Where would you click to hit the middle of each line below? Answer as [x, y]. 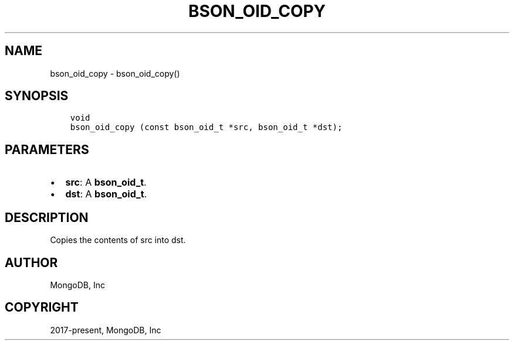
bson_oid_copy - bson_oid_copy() [115, 73]
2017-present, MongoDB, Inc [106, 330]
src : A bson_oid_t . [106, 182]
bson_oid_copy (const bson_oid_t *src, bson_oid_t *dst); [206, 127]
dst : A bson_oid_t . [106, 194]
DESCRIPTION [47, 217]
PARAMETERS [47, 149]
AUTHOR [31, 262]
